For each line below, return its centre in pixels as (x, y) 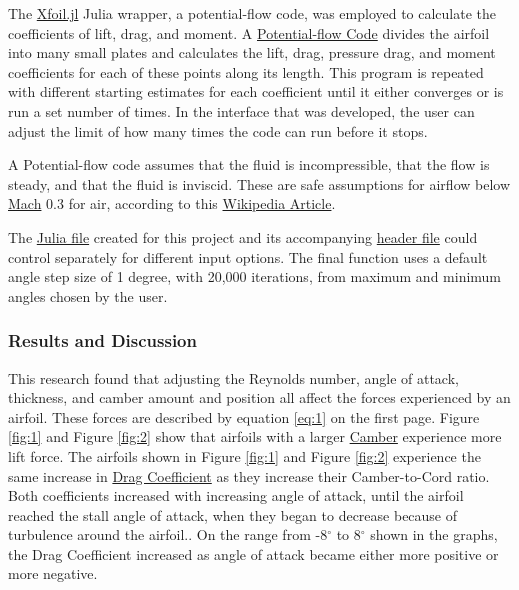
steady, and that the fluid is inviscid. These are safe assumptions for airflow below (259, 183)
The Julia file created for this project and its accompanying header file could (243, 236)
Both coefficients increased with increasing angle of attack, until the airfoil (236, 495)
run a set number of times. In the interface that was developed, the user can (241, 110)
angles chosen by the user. (88, 295)
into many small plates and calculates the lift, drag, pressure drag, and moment (252, 52)
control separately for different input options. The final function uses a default (248, 256)
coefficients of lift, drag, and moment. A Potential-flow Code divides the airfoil (249, 32)
